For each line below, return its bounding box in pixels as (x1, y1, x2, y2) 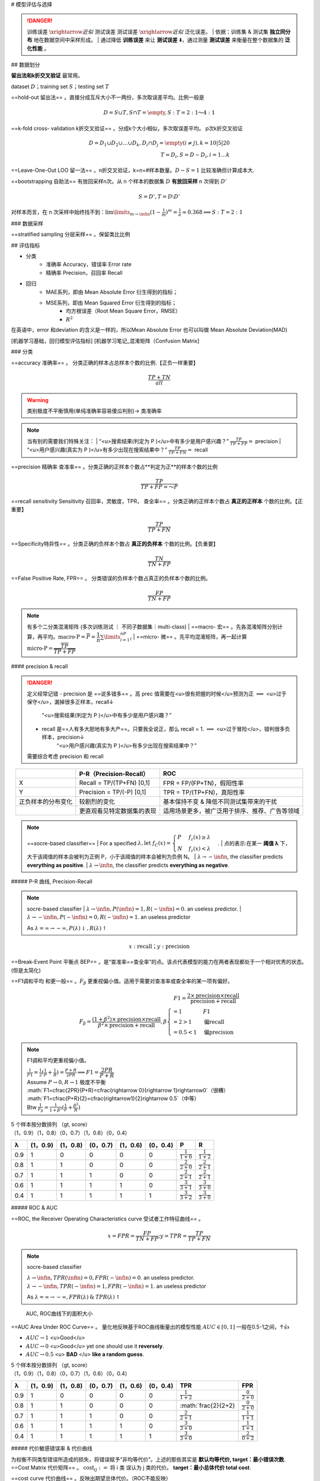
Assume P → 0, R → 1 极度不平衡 (27, 1078, 106, 1085)
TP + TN (148, 374, 171, 380)
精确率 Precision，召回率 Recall (46, 269, 123, 276)
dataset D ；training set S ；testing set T (11, 83, 110, 90)
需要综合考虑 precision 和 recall (27, 752, 104, 759)
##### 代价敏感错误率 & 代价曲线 (11, 1445, 93, 1452)
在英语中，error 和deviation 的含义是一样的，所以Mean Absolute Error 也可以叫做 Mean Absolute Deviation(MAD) (11, 326, 287, 334)
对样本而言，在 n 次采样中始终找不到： (11, 209, 106, 216)
